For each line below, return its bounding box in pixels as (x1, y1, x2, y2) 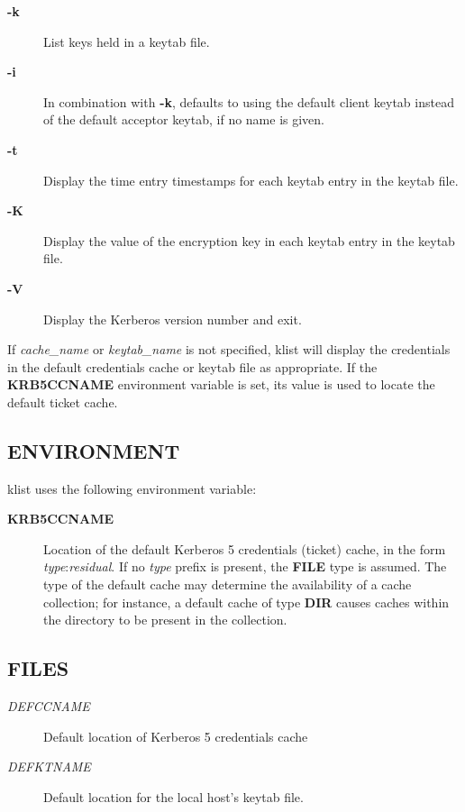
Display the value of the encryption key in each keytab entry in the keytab (43, 231, 455, 250)
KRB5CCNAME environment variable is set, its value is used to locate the (7, 375, 435, 394)
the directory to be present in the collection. (43, 610, 287, 629)
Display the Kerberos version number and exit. (43, 309, 302, 328)
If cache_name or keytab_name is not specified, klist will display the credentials (7, 340, 451, 359)
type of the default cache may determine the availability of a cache (43, 575, 412, 594)
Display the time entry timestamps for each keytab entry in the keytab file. (43, 170, 459, 189)
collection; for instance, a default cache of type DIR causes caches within (43, 592, 450, 611)
